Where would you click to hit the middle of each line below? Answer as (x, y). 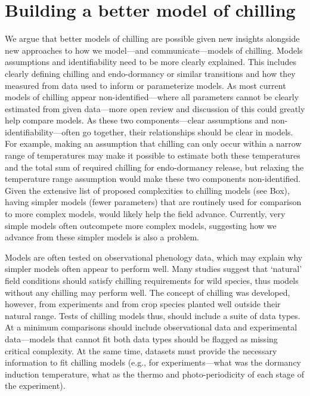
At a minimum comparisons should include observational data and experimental (151, 327)
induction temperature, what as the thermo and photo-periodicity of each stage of (154, 374)
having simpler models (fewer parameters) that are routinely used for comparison (153, 202)
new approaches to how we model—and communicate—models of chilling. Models (154, 50)
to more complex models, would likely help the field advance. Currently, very (145, 214)
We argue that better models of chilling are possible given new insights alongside (152, 38)
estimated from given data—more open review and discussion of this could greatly (155, 108)
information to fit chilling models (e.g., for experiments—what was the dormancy (153, 362)
